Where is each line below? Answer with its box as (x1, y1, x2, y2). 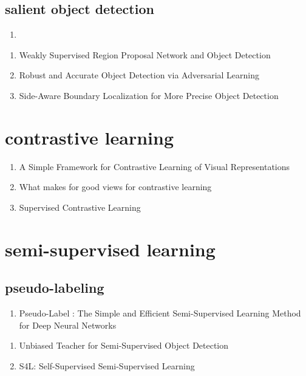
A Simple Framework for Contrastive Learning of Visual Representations (19, 160, 290, 173)
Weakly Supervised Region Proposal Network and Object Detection (19, 48, 271, 61)
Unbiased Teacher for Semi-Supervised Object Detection (19, 339, 229, 352)
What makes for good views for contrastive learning (19, 180, 212, 193)
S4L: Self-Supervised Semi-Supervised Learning (19, 359, 195, 372)
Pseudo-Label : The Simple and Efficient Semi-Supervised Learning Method (19, 307, 301, 320)
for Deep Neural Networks (19, 318, 117, 331)
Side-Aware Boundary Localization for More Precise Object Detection (19, 89, 279, 101)
